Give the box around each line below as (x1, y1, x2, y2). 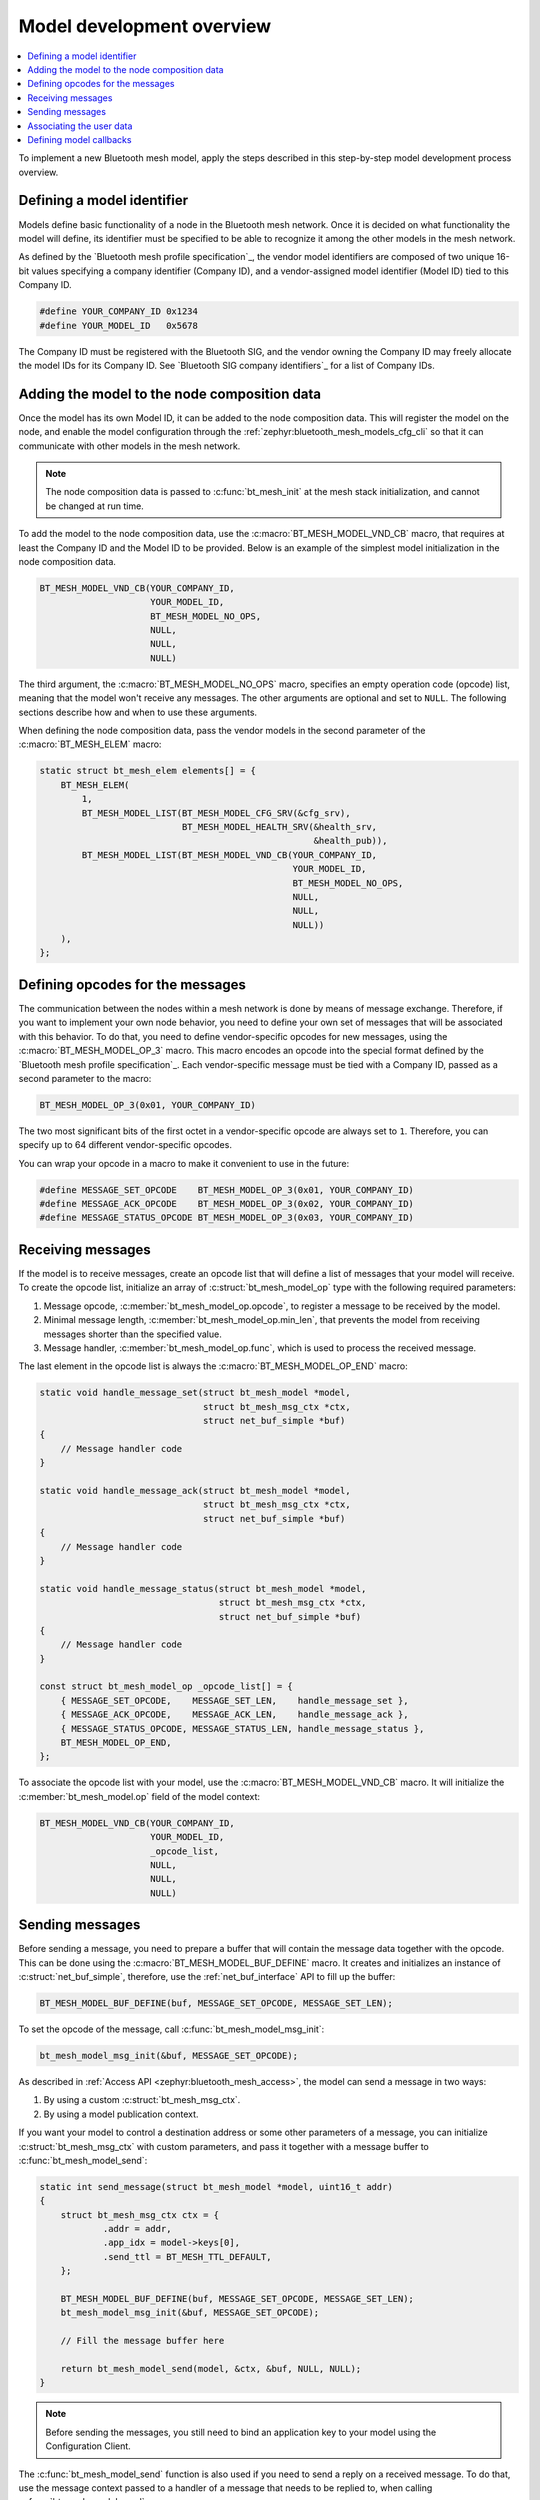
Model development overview (18, 15, 272, 37)
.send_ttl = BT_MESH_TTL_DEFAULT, (102, 2251, 272, 2262)
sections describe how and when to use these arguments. (18, 706, 258, 718)
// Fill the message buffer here (60, 2335, 225, 2347)
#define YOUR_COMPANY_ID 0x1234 (39, 306, 199, 317)
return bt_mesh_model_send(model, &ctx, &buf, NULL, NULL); (60, 2363, 362, 2374)
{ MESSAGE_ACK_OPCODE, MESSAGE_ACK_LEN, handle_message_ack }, (60, 1709, 409, 1720)
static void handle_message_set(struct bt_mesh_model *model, (39, 1387, 351, 1399)
